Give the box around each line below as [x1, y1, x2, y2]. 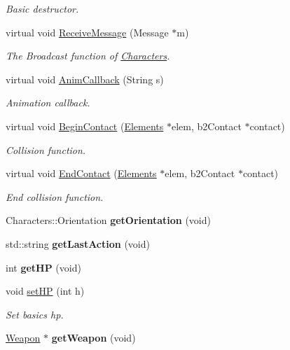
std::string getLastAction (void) [6, 236, 150, 251]
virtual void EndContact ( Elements [6, 166, 157, 181]
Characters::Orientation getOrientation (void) [6, 213, 211, 227]
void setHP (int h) [6, 283, 85, 298]
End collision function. [6, 189, 104, 204]
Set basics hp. [6, 307, 64, 321]
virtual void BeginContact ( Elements [6, 118, 164, 133]
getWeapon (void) [51, 330, 136, 345]
